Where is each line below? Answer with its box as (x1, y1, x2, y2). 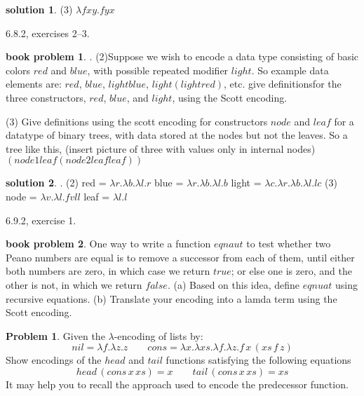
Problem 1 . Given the (6, 328, 105, 343)
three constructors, (6, 90, 86, 104)
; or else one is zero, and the (231, 264, 352, 278)
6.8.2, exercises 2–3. (6, 25, 90, 40)
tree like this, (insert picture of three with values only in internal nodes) (6, 141, 316, 156)
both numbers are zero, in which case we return (6, 264, 210, 278)
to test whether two (246, 236, 331, 251)
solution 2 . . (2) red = (6, 175, 107, 190)
